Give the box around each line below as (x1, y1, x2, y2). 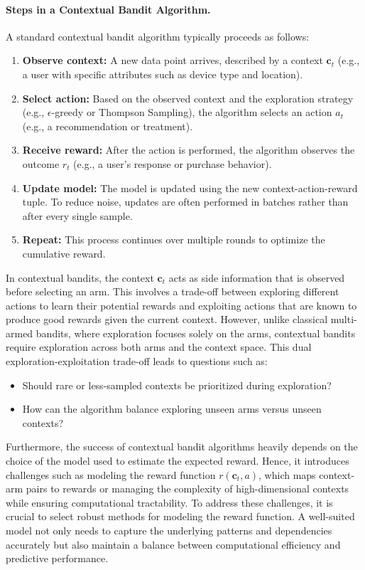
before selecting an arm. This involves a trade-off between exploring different (6, 284, 339, 299)
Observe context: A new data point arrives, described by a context (22, 53, 323, 68)
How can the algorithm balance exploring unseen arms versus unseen (22, 401, 322, 416)
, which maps (258, 467, 316, 482)
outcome (22, 156, 60, 171)
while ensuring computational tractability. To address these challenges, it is (6, 495, 333, 510)
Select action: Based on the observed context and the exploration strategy (22, 90, 354, 105)
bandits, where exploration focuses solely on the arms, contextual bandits (36, 325, 356, 340)
